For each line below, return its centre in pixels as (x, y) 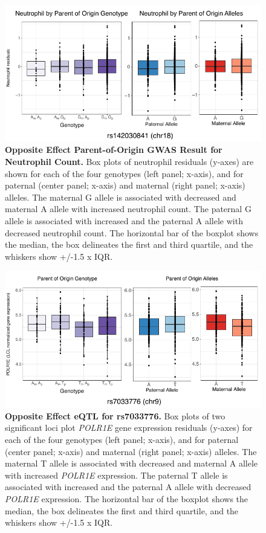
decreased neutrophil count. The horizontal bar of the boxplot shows (132, 232)
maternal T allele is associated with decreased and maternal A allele (131, 463)
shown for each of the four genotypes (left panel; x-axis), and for (124, 173)
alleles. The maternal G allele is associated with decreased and (121, 197)
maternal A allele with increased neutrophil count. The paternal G (128, 209)
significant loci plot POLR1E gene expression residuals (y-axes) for (129, 428)
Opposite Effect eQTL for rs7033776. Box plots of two (115, 415)
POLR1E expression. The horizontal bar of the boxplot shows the (127, 498)
